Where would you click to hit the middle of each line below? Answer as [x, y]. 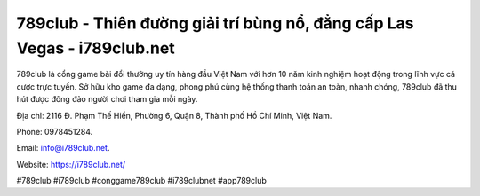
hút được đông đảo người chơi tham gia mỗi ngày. [107, 99]
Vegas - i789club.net [96, 48]
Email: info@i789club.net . [63, 148]
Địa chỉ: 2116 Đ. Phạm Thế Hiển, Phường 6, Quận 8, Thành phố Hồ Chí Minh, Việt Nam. [174, 115]
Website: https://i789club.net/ [71, 164]
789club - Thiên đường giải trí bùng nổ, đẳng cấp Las [215, 23]
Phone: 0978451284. [55, 131]
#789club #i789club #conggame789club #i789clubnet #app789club [141, 181]
